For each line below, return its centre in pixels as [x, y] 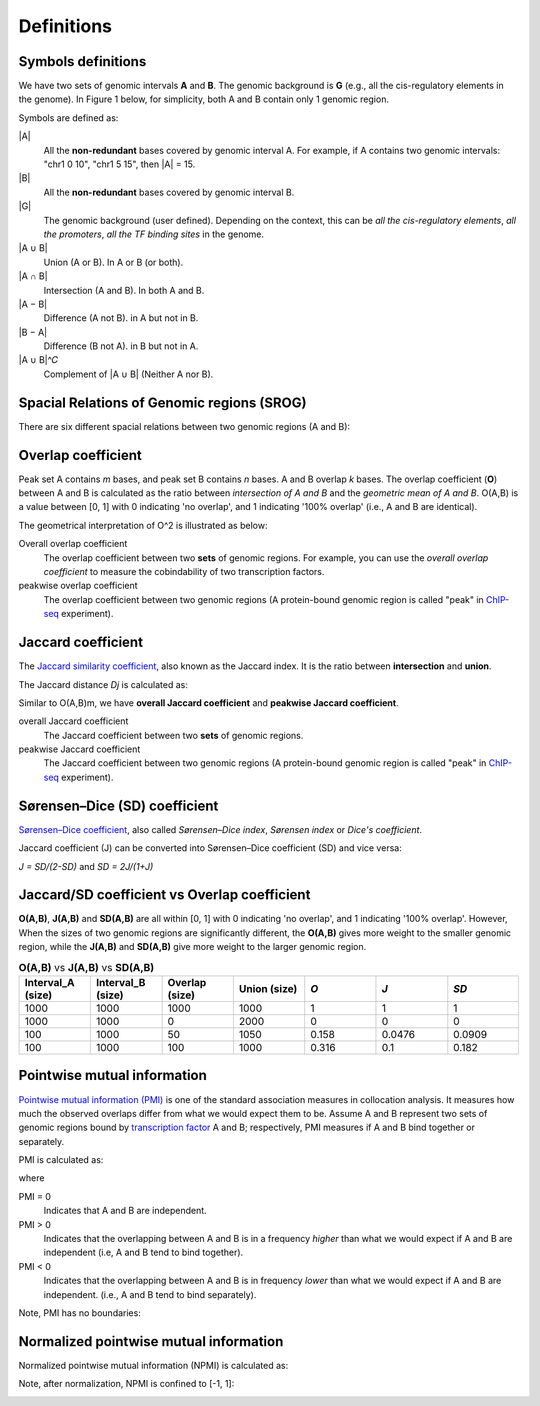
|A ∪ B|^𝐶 [38, 360]
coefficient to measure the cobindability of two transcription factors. [184, 572]
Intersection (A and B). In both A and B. [124, 290]
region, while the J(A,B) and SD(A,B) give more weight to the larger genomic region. [192, 947]
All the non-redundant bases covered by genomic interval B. [169, 192]
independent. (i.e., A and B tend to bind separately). [150, 1294]
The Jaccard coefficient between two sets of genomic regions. [173, 735]
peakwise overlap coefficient [78, 586]
